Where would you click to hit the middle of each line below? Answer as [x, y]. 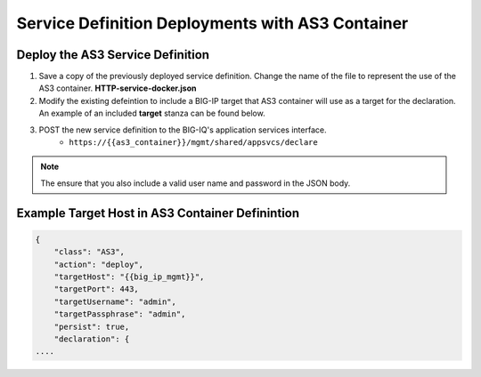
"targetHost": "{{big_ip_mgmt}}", [129, 277]
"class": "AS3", [89, 252]
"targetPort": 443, [97, 289]
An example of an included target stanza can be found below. [152, 113]
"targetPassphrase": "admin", [120, 314]
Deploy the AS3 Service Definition [113, 55]
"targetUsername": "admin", [115, 301]
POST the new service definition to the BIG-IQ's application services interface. [183, 130]
